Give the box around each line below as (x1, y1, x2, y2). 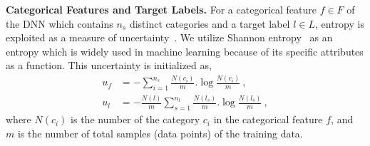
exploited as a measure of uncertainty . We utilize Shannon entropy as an (6, 30, 333, 45)
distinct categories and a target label (129, 16, 290, 31)
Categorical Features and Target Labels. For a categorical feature (6, 2, 317, 16)
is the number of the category (71, 112, 200, 127)
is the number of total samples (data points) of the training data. (17, 125, 303, 140)
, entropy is (315, 16, 364, 31)
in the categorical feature (213, 112, 323, 127)
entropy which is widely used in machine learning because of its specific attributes (6, 43, 364, 58)
